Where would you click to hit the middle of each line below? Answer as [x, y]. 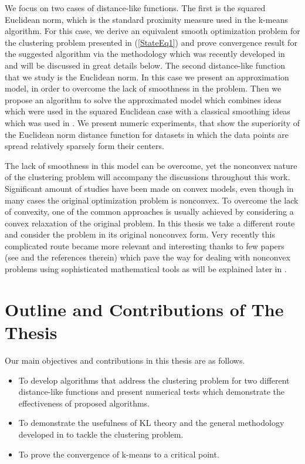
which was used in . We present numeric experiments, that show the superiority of [152, 122]
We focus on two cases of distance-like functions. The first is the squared [135, 8]
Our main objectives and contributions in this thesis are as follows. [125, 360]
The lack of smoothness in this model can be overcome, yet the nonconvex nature [151, 165]
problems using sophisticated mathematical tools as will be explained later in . [146, 269]
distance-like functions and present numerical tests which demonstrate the [152, 392]
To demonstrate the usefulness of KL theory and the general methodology [151, 423]
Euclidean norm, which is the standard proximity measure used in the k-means [146, 19]
